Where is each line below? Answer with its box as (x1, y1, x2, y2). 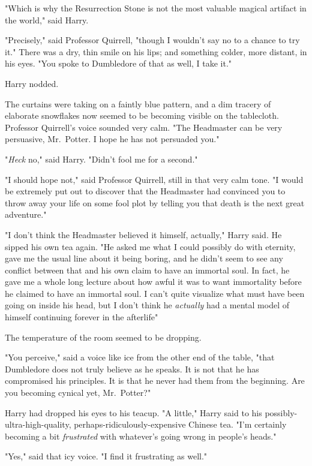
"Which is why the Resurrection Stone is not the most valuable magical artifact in (5, 2, 307, 14)
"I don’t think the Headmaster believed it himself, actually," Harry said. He (5, 228, 282, 240)
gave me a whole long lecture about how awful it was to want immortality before (5, 275, 302, 288)
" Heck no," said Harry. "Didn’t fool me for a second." (5, 152, 198, 165)
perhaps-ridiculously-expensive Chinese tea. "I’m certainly (74, 418, 287, 431)
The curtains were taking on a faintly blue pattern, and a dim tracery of (5, 97, 271, 110)
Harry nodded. (5, 77, 59, 89)
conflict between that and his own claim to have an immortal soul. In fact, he (5, 263, 290, 276)
